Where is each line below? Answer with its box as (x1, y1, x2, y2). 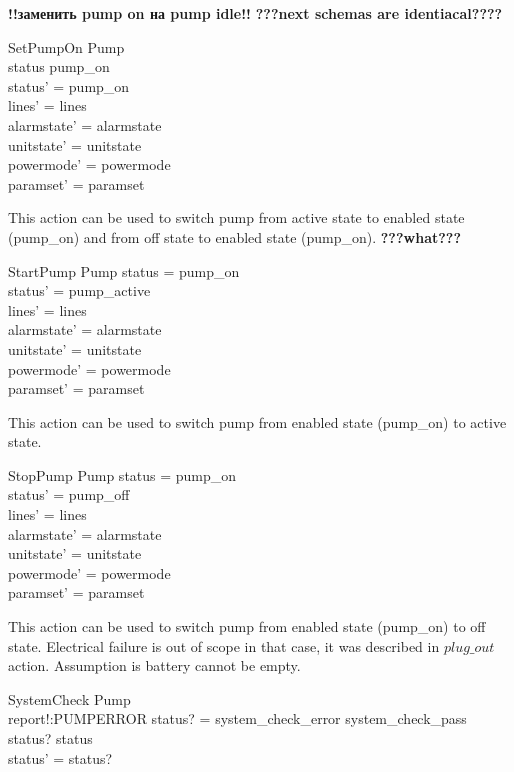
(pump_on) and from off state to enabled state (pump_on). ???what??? (8, 226, 462, 247)
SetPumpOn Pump (8, 36, 125, 57)
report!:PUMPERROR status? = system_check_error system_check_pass (8, 708, 467, 729)
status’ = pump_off (8, 484, 130, 505)
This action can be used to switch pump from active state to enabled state (8, 207, 465, 228)
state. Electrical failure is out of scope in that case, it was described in (8, 635, 440, 656)
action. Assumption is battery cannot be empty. (8, 655, 301, 676)
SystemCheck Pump (8, 688, 131, 709)
